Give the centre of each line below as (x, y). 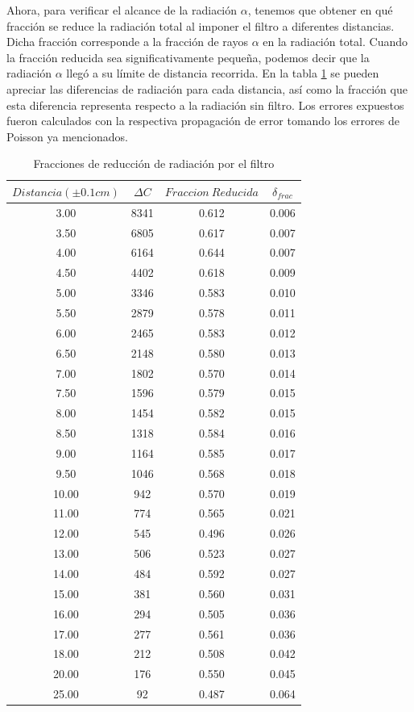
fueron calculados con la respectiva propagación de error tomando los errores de (203, 121)
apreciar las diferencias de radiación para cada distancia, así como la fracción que (207, 88)
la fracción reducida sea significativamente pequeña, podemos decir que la (188, 57)
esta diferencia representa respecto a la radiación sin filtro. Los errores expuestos (205, 105)
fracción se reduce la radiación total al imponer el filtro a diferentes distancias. (201, 25)
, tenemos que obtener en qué (320, 10)
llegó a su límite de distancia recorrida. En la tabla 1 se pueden (223, 73)
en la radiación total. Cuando (335, 42)
